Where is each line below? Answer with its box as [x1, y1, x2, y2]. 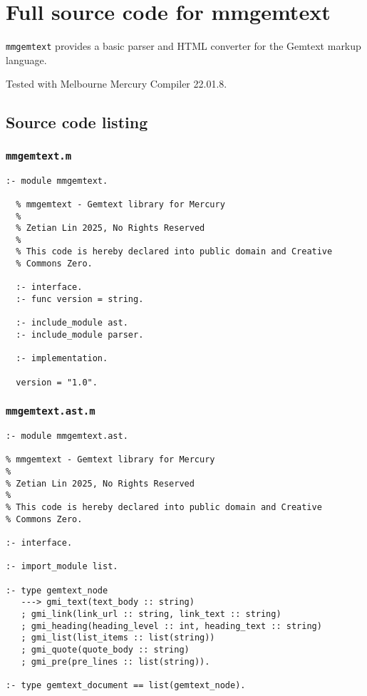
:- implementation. [16, 353, 108, 364]
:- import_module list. [6, 561, 118, 572]
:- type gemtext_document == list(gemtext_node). [6, 680, 246, 690]
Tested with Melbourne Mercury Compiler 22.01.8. [6, 76, 227, 91]
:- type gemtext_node [6, 585, 108, 596]
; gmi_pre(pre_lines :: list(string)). [21, 656, 210, 667]
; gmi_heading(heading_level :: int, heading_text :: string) [21, 620, 322, 631]
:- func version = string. [16, 294, 144, 305]
